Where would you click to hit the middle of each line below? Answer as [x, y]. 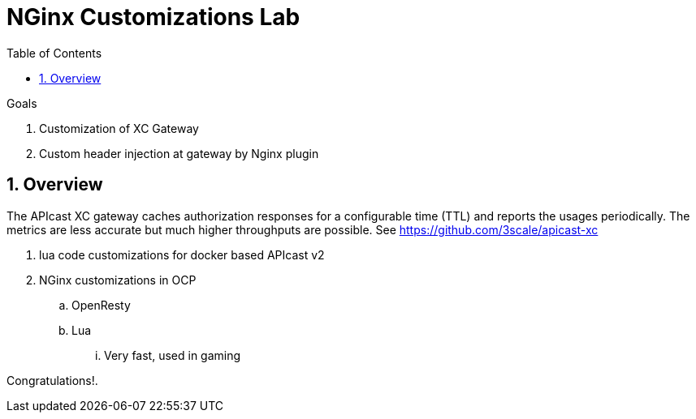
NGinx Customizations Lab [153, 17]
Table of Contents [54, 53]
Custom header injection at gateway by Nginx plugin [179, 153]
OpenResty [101, 305]
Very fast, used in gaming [173, 355]
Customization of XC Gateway [119, 128]
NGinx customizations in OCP [118, 280]
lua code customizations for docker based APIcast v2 [182, 254]
